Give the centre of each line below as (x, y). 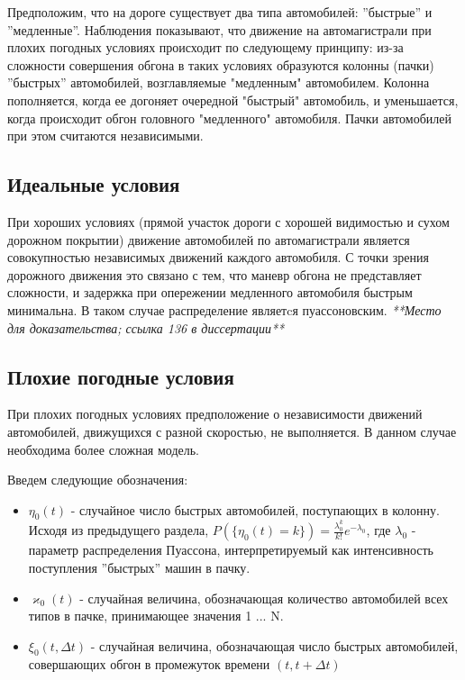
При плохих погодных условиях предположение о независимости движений (215, 414)
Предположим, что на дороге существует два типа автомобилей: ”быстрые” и (220, 12)
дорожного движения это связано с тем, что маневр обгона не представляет (214, 274)
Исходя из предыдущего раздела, (119, 530)
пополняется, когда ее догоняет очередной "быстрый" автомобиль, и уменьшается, (233, 100)
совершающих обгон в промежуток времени (149, 664)
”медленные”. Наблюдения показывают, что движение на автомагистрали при (219, 29)
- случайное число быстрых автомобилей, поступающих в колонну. (255, 509)
